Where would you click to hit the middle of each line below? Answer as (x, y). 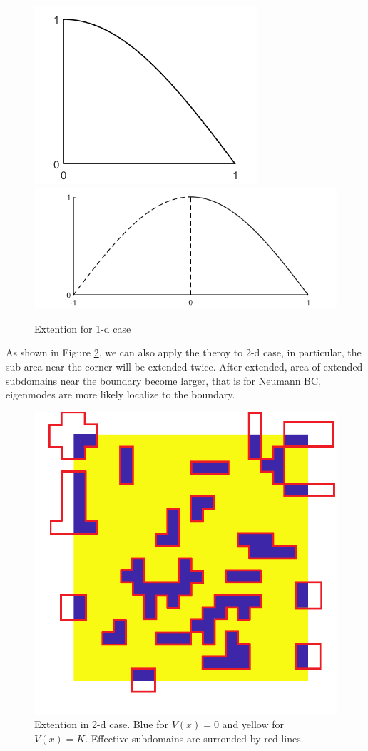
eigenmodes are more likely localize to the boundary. (121, 394)
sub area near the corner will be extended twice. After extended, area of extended (184, 366)
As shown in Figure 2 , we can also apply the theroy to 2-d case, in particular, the (184, 352)
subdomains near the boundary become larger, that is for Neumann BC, (164, 380)
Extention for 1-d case (83, 328)
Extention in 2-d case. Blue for (101, 724)
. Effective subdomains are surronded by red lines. (194, 738)
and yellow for (253, 724)
